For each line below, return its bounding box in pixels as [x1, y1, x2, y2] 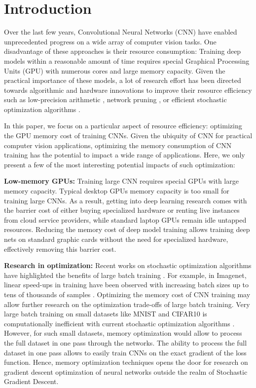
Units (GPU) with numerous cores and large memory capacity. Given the [4, 65, 225, 76]
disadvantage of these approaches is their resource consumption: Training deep [4, 46, 241, 56]
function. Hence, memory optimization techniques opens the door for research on [4, 357, 248, 367]
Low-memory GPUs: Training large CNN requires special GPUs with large [4, 176, 239, 186]
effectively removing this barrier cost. [4, 243, 116, 254]
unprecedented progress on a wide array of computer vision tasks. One [4, 36, 217, 46]
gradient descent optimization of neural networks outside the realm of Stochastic [4, 366, 248, 377]
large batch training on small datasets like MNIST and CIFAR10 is [4, 309, 207, 319]
